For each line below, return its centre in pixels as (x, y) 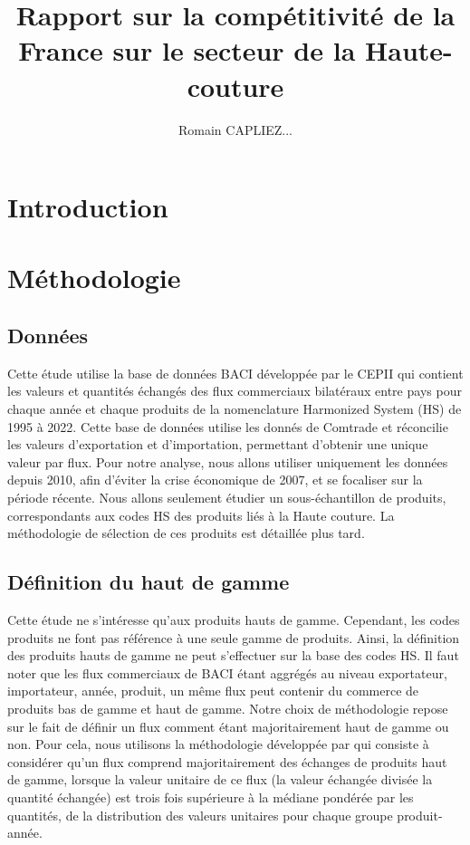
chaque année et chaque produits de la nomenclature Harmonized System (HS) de (235, 409)
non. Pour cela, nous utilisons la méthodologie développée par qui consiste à (218, 744)
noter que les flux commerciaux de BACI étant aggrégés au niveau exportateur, (227, 672)
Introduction (88, 207)
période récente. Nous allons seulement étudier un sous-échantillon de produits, (227, 498)
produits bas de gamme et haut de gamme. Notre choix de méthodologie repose (228, 708)
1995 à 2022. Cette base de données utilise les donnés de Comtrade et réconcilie (228, 426)
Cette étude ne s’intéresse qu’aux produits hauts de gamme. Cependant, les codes (234, 619)
